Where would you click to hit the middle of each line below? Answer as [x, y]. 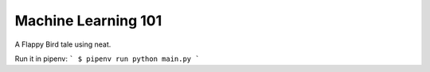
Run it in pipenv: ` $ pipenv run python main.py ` [107, 59]
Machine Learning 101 [88, 21]
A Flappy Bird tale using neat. [63, 44]
